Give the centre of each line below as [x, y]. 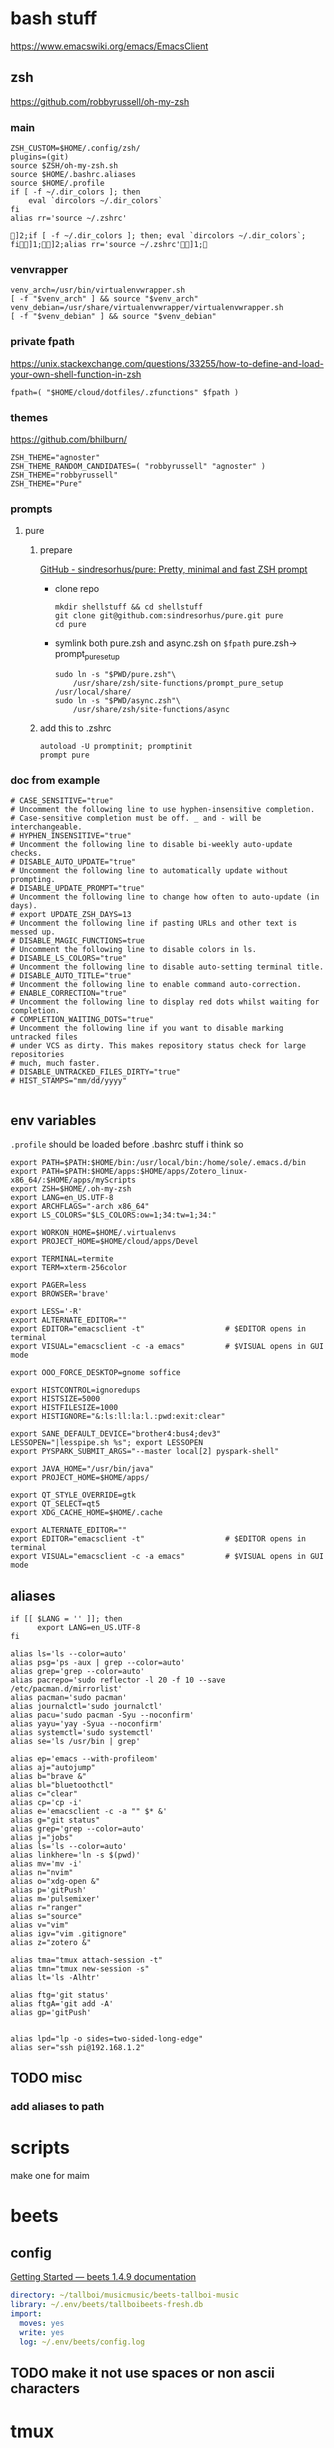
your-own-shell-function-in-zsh [76, 374]
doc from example [55, 780]
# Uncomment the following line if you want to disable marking [147, 1028]
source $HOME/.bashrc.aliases [73, 175]
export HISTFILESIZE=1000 [64, 1408]
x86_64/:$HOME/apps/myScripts [73, 1180]
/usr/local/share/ [93, 692]
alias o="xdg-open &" [55, 1881]
